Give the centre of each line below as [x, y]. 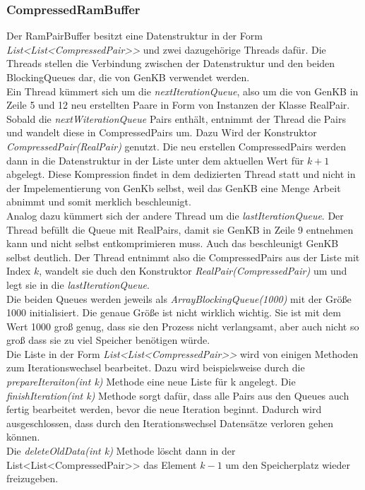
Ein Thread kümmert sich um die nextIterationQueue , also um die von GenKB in [182, 91]
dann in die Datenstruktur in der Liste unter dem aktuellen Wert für [155, 160]
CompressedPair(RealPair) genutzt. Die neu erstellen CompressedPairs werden [176, 146]
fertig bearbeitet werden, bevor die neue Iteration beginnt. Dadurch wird [164, 409]
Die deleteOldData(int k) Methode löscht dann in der [121, 451]
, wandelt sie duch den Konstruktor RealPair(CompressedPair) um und [193, 271]
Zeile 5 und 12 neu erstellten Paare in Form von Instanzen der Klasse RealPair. [178, 105]
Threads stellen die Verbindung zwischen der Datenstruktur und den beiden [171, 63]
